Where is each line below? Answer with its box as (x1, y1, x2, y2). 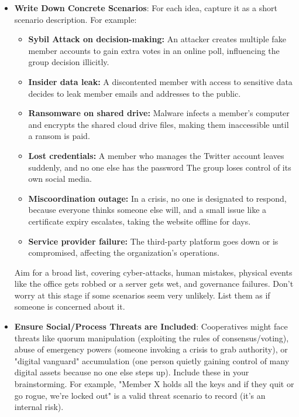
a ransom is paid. (28, 130, 90, 142)
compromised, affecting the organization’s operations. (28, 246, 219, 259)
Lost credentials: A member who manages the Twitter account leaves (28, 149, 284, 161)
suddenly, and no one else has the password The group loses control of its (28, 161, 291, 173)
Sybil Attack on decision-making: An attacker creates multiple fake (28, 33, 286, 45)
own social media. (28, 172, 92, 185)
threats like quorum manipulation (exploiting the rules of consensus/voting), (14, 331, 289, 344)
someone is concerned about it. (14, 300, 125, 313)
